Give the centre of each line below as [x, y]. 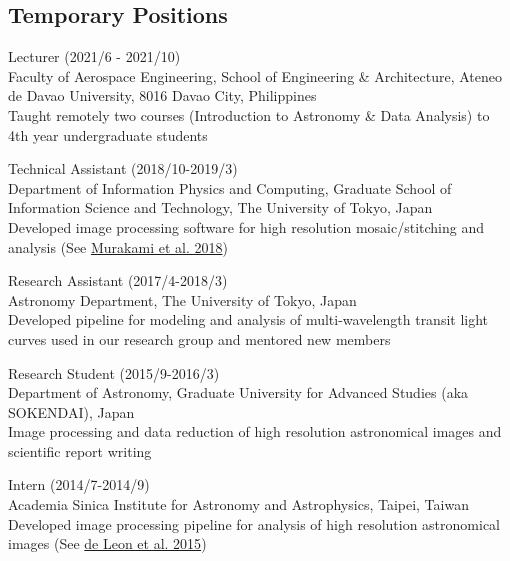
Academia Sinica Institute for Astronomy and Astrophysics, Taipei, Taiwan [238, 504]
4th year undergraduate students [108, 134]
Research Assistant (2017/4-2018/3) [118, 280]
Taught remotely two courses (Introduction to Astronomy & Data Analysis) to [249, 114]
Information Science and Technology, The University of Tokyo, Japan [220, 207]
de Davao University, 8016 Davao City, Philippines [162, 95]
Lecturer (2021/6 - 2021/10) [94, 56]
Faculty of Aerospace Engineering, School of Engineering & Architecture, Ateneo [255, 75]
